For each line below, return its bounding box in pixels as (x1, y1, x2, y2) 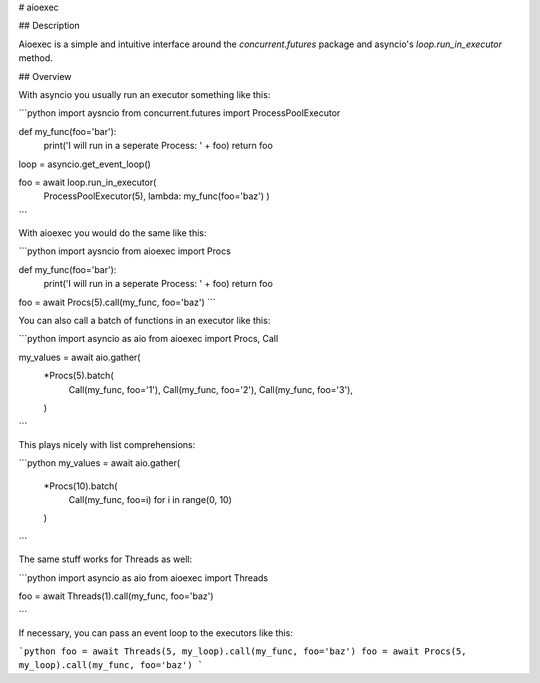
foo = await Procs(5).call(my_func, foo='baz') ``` (18, 296, 217, 308)
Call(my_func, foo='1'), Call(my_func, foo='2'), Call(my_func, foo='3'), (68, 383, 354, 395)
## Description (18, 20, 80, 32)
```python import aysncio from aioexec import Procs (18, 245, 232, 257)
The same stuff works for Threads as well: (18, 553, 193, 565)
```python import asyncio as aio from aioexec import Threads (18, 571, 269, 584)
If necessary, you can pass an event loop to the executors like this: (18, 626, 294, 639)
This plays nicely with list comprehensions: (18, 438, 196, 450)
